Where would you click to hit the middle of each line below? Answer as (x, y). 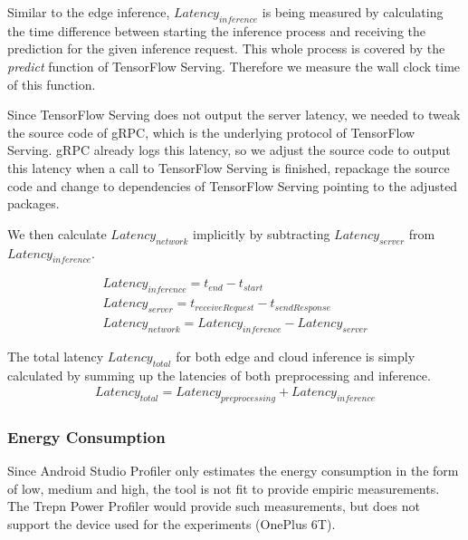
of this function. (52, 84)
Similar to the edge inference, (89, 12)
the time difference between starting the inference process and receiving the (216, 30)
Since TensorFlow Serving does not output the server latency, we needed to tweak (234, 115)
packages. (33, 203)
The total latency (56, 356)
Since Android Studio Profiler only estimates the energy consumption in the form (233, 471)
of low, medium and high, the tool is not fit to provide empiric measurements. (224, 488)
